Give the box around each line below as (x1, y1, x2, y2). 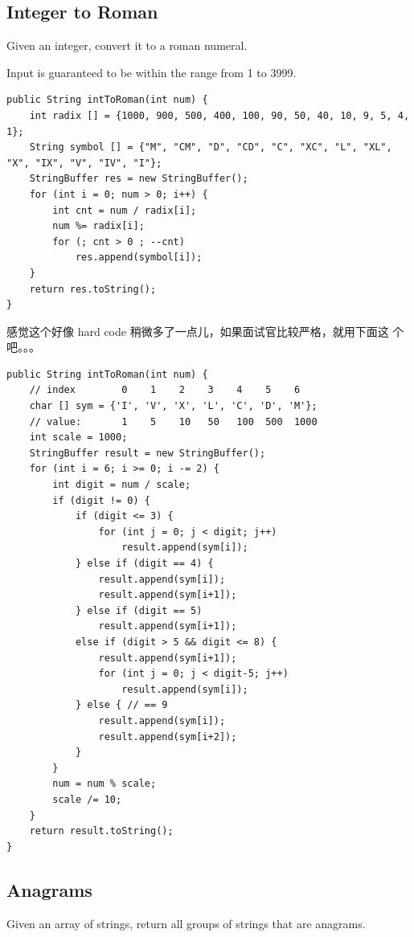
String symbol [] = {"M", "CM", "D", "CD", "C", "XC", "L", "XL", (29, 141, 392, 153)
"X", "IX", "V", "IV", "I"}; (6, 157, 162, 169)
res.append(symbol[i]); (75, 252, 203, 264)
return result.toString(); (29, 825, 174, 837)
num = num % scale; (52, 778, 157, 790)
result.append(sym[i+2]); (98, 730, 237, 743)
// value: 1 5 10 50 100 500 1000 (29, 415, 318, 428)
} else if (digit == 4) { (75, 558, 214, 570)
